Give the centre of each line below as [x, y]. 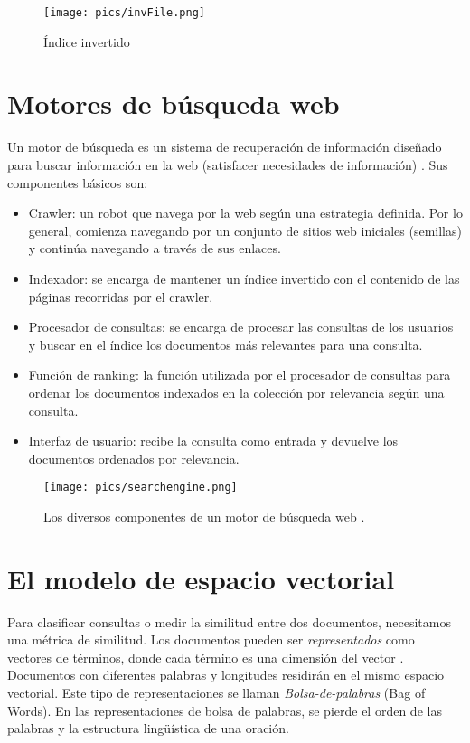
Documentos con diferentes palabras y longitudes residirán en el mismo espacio [226, 675]
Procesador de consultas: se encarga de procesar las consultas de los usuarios [241, 327]
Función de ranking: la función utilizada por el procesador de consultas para [240, 375]
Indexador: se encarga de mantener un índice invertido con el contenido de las [244, 278]
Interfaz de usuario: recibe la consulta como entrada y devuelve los [213, 441]
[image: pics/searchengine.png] [141, 488]
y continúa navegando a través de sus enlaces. [155, 248]
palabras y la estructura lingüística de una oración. [148, 728]
